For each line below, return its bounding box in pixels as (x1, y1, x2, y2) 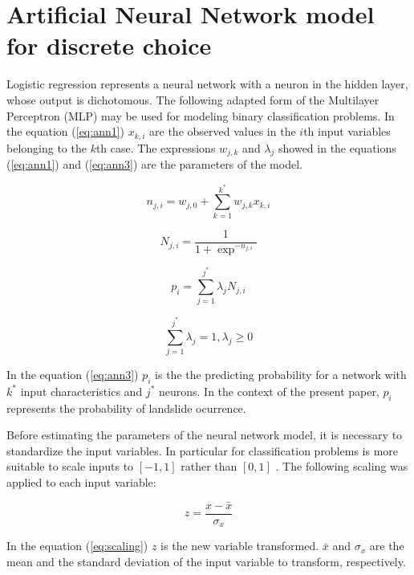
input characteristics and (20, 382, 143, 399)
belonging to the (6, 139, 87, 156)
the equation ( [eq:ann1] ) (6, 123, 125, 140)
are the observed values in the (149, 123, 296, 140)
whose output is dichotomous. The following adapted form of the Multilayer (6, 91, 379, 108)
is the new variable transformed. (160, 537, 319, 554)
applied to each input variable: (6, 474, 156, 491)
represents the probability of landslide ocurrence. (6, 399, 246, 416)
